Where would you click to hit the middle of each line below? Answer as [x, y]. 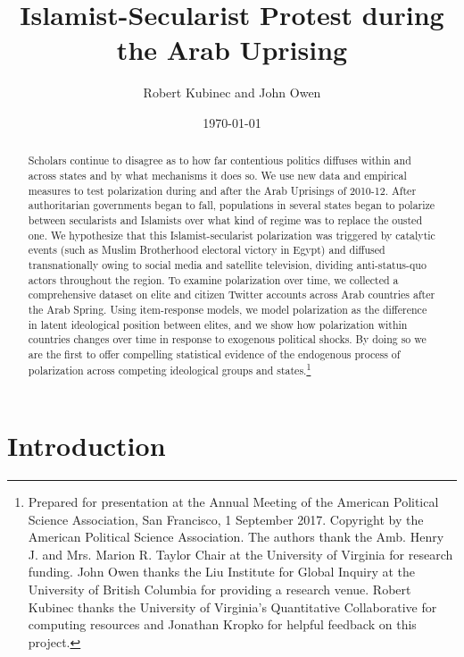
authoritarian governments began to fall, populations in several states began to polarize [232, 205]
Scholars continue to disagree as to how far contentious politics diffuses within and [220, 160]
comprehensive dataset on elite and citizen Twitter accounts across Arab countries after [232, 295]
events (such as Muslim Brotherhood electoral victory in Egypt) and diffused [207, 250]
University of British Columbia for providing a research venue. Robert [220, 590]
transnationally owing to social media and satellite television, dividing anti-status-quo [227, 264]
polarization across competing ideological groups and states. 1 [170, 369]
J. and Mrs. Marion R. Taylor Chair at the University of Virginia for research [240, 554]
